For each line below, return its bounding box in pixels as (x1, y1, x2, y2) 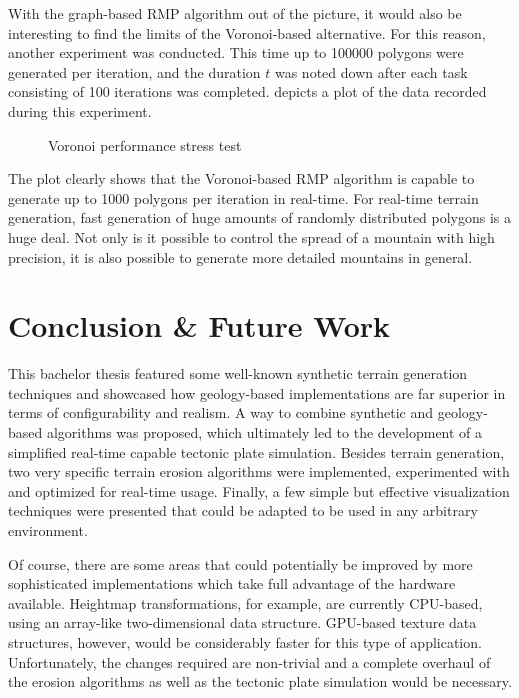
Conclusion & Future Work (8, 305, 391, 346)
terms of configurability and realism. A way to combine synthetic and (8, 402, 434, 423)
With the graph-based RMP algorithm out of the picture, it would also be (8, 3, 462, 23)
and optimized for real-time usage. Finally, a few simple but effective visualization (8, 480, 510, 501)
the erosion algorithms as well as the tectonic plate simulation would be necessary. (8, 671, 512, 692)
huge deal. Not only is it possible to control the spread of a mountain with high (8, 226, 495, 247)
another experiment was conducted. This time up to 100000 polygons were (8, 42, 464, 63)
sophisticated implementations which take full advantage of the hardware (8, 573, 456, 594)
